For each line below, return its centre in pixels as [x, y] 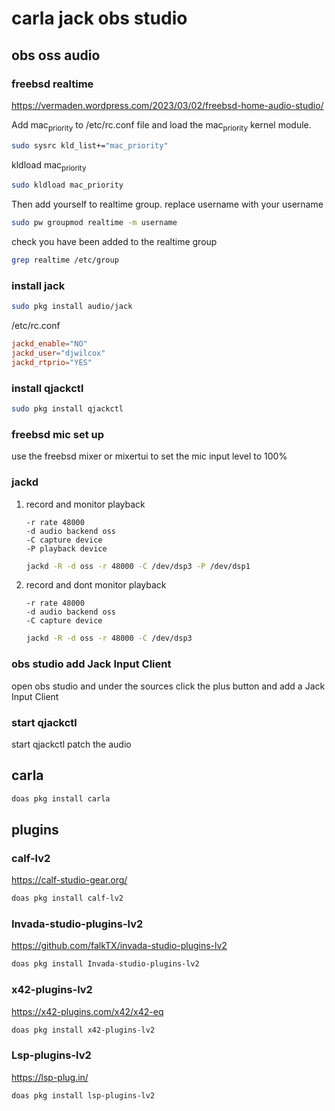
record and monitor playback [85, 504]
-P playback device [66, 548]
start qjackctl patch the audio [71, 744]
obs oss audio [56, 55]
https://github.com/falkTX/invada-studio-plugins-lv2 [119, 946]
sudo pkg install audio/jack [72, 307]
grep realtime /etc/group [65, 260]
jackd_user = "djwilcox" [58, 353]
